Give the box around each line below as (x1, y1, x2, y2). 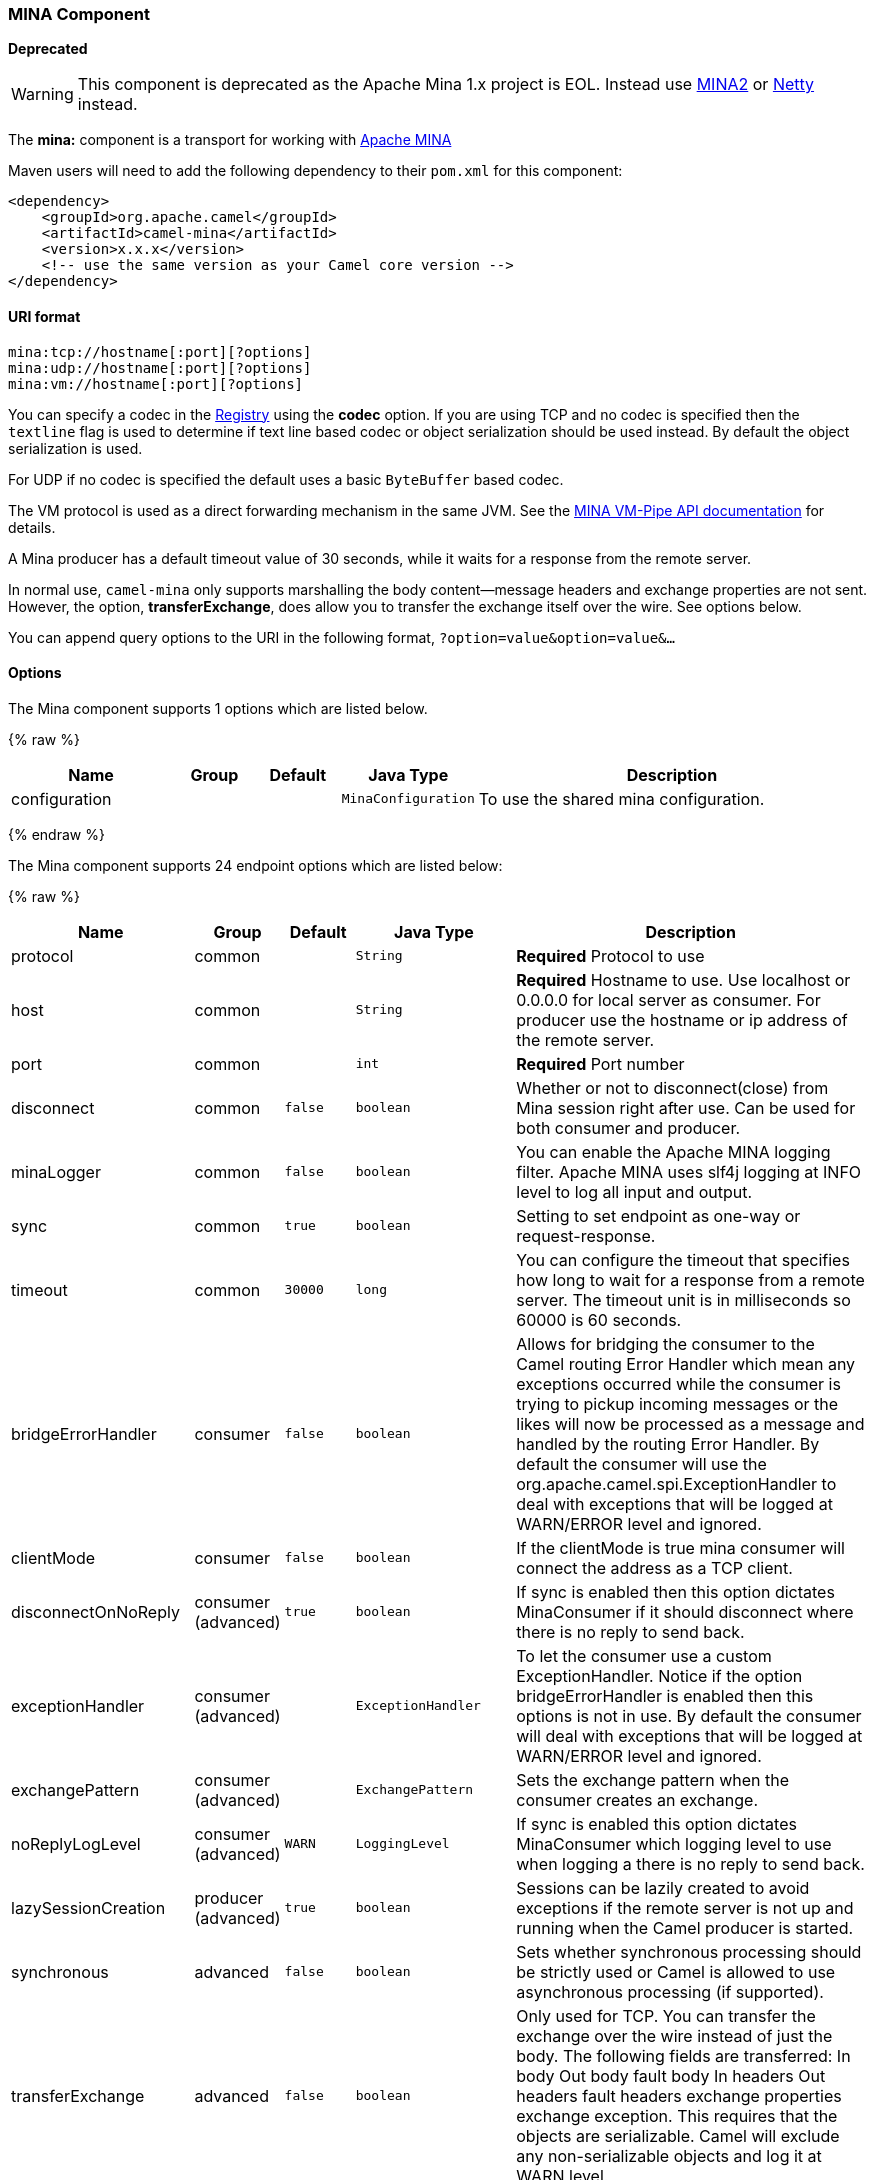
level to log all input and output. (516, 1181, 753, 1202)
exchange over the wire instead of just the (516, 2025, 833, 2046)
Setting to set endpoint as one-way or (516, 1205, 801, 1226)
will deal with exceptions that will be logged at (516, 1725, 863, 1746)
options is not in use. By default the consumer (516, 1705, 862, 1726)
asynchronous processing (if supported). (516, 1981, 824, 2002)
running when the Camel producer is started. (516, 1917, 854, 1938)
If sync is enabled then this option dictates (516, 1581, 835, 1602)
